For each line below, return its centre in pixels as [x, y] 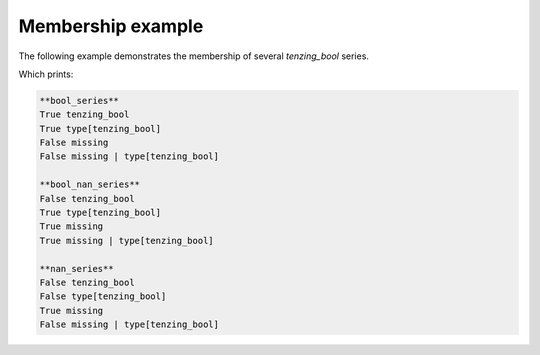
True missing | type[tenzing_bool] [126, 240]
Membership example [111, 26]
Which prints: [46, 74]
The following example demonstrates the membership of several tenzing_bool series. [194, 56]
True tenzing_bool [84, 114]
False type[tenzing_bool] [103, 296]
